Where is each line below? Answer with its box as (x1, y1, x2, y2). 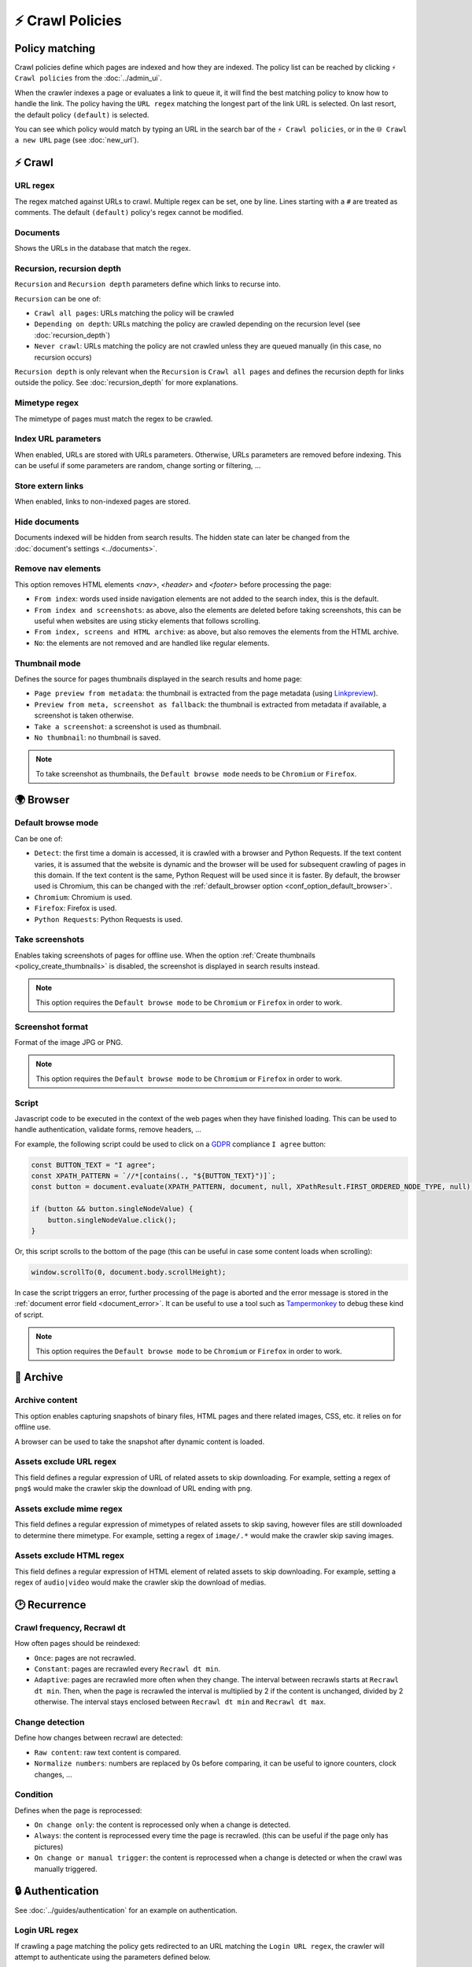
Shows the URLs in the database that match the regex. (14, 244, 191, 253)
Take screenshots (14, 934, 85, 945)
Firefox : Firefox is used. (34, 903, 117, 913)
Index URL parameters (14, 434, 101, 445)
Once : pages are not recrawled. (34, 1653, 137, 1663)
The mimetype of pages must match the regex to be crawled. (14, 414, 213, 423)
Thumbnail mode (14, 658, 81, 669)
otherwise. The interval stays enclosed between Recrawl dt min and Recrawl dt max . (34, 1697, 326, 1707)
